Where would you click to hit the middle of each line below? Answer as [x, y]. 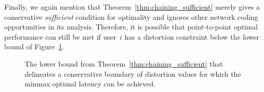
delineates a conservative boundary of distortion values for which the [133, 73]
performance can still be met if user [60, 36]
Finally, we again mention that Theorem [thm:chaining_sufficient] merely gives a [132, 7]
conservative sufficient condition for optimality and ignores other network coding [131, 17]
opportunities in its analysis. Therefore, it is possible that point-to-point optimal [131, 27]
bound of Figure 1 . [34, 47]
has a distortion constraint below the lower [192, 36]
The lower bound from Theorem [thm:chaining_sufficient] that [124, 63]
